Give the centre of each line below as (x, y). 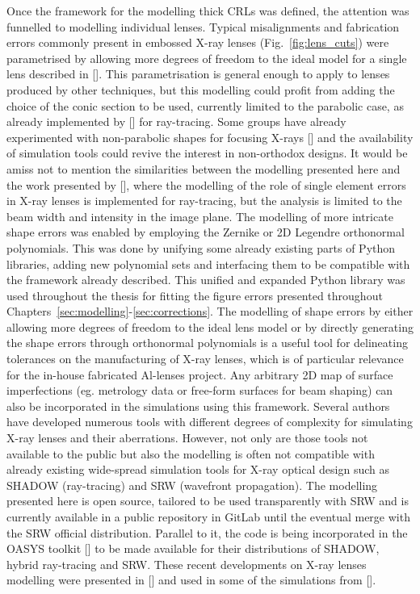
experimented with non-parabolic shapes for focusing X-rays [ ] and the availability (210, 137)
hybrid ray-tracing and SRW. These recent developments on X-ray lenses (187, 564)
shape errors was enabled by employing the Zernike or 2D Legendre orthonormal (206, 232)
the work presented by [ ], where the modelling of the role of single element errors (206, 184)
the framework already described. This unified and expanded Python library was (206, 280)
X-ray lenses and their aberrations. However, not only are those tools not (187, 438)
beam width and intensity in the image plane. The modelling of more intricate (200, 216)
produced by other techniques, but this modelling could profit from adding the (201, 89)
